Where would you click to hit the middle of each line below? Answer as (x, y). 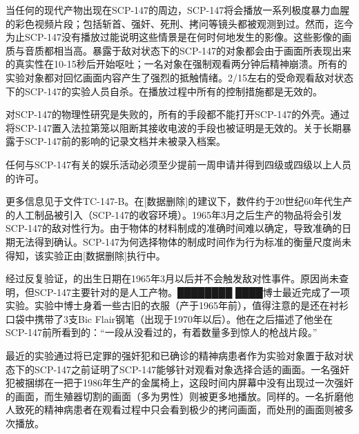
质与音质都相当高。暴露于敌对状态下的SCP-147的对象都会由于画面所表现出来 (179, 50)
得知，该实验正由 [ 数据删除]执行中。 (86, 255)
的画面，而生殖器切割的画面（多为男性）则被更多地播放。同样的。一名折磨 (175, 396)
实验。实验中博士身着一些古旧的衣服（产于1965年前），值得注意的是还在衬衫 (177, 305)
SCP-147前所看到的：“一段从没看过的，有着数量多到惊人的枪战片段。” (162, 332)
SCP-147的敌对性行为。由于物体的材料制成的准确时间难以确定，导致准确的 (174, 228)
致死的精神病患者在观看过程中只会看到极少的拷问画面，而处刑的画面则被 (179, 410)
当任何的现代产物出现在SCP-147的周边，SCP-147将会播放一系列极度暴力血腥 (178, 10)
